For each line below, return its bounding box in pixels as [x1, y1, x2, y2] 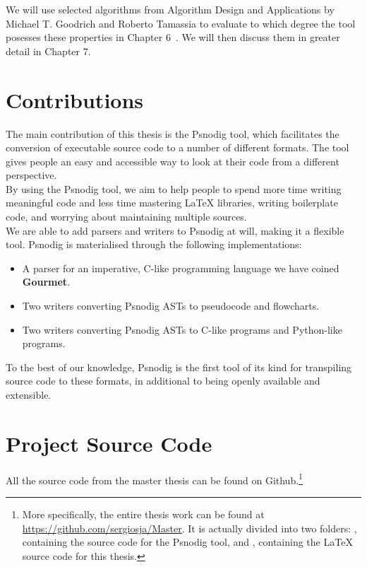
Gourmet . [22, 274, 71, 289]
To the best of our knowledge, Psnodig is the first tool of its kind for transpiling [6, 359, 352, 374]
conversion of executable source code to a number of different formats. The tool [6, 140, 349, 155]
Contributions [6, 85, 144, 114]
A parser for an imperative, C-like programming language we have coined [22, 260, 339, 275]
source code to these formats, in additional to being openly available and [6, 373, 320, 388]
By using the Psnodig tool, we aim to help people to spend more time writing [6, 181, 342, 196]
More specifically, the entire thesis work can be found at [22, 506, 265, 521]
